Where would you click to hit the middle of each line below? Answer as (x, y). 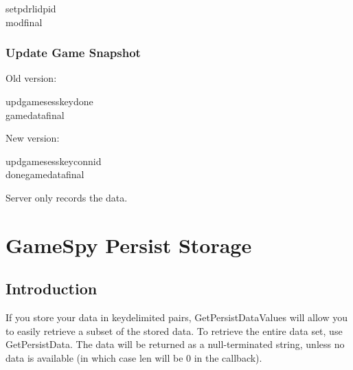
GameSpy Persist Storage (129, 244)
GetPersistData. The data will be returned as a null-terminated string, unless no (175, 344)
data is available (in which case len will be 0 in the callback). (134, 357)
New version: (33, 138)
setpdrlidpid (31, 8)
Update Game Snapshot (73, 53)
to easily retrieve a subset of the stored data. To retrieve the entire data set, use (174, 330)
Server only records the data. (67, 197)
